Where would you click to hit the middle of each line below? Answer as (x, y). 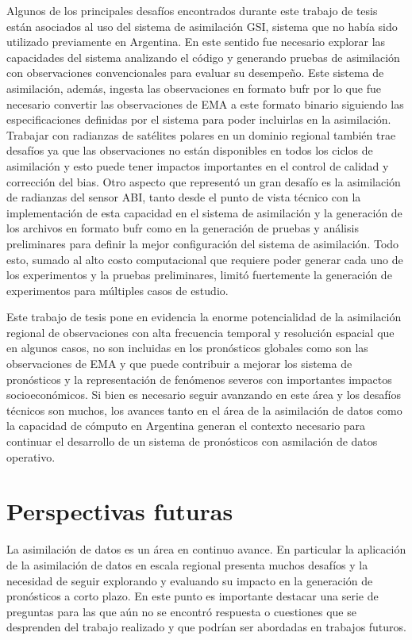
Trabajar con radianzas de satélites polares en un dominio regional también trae (201, 134)
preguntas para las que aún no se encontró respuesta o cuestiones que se (181, 611)
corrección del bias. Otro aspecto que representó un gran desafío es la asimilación (204, 181)
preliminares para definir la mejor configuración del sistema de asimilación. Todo (203, 243)
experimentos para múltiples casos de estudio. (117, 290)
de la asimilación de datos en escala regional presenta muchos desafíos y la (187, 564)
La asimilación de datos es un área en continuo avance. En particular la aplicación (206, 549)
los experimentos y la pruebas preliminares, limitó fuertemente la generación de (199, 275)
